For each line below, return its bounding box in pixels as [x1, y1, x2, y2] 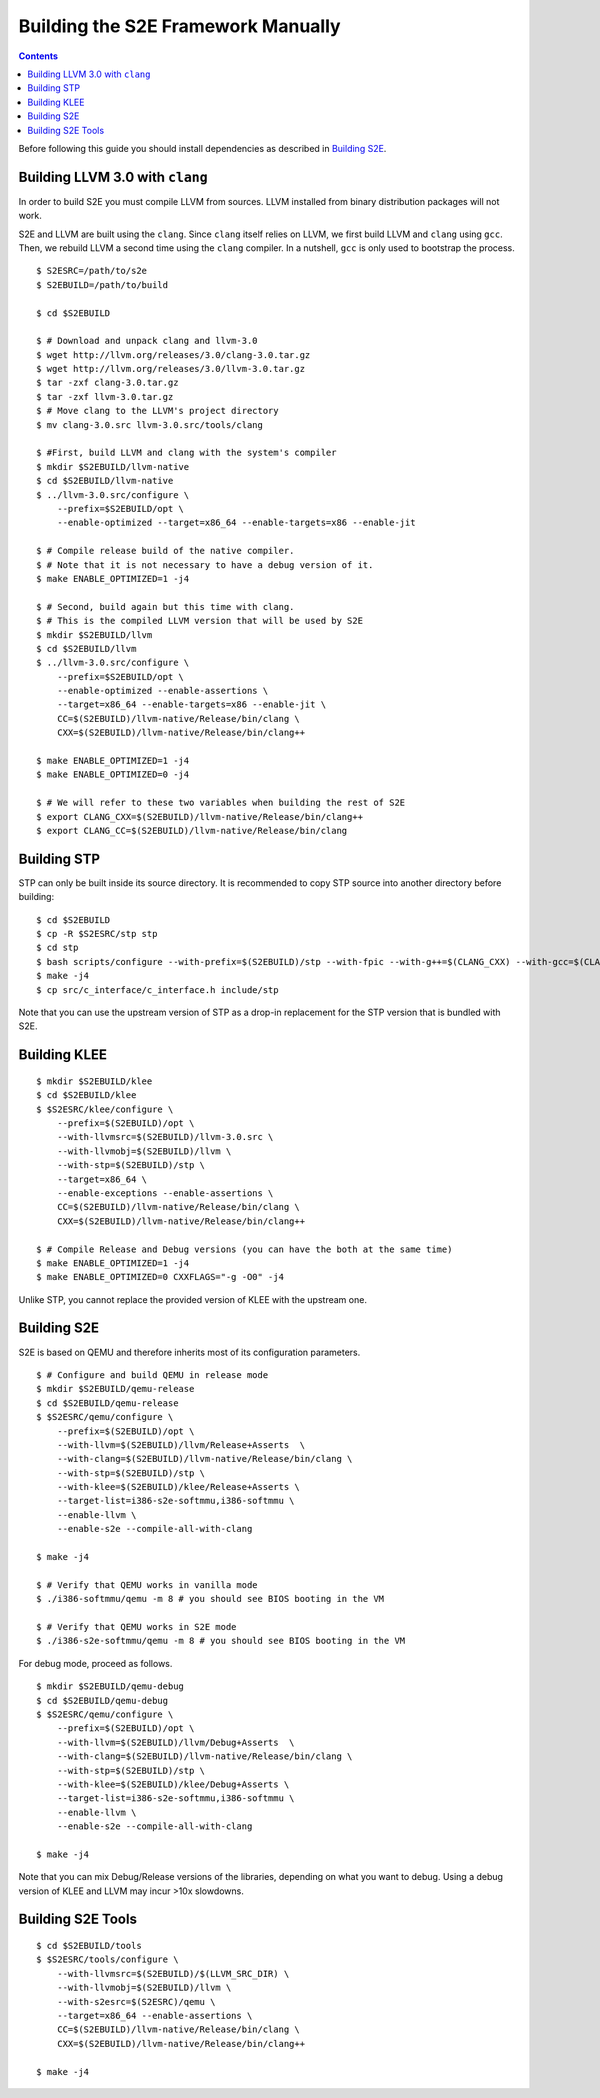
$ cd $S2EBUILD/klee [36, 1090, 137, 1101]
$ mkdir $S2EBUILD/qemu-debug [36, 1681, 185, 1692]
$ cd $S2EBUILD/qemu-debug [36, 1695, 169, 1706]
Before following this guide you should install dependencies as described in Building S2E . [18, 142, 387, 154]
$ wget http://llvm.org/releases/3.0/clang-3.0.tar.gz [36, 349, 311, 360]
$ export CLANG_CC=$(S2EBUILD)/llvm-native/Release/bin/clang [36, 825, 348, 836]
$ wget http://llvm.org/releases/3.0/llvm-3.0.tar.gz [36, 363, 305, 375]
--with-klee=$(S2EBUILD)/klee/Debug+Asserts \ [56, 1778, 290, 1790]
